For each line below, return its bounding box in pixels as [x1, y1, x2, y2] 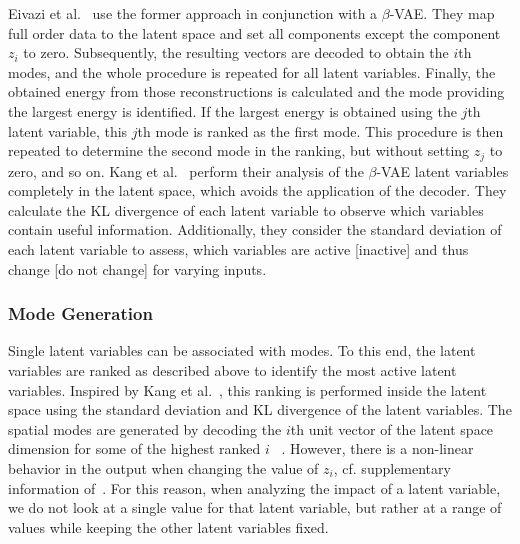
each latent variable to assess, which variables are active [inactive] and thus [8, 238, 469, 259]
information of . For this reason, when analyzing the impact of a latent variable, [8, 477, 501, 498]
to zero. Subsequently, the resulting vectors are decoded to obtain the [23, 42, 449, 63]
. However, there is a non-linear [281, 438, 474, 459]
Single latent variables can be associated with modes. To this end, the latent [8, 340, 476, 361]
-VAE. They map [389, 3, 495, 23]
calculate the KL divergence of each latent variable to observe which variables [8, 199, 484, 220]
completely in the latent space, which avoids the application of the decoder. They [8, 180, 507, 201]
